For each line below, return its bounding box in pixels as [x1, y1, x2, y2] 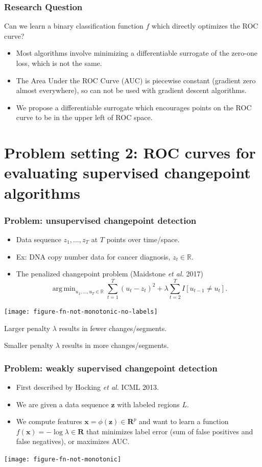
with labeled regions [117, 399, 180, 409]
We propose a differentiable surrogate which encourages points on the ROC [16, 102, 252, 112]
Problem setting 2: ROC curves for [4, 142, 256, 163]
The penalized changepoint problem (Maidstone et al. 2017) [16, 268, 203, 279]
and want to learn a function [139, 416, 229, 427]
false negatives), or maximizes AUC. [16, 436, 130, 447]
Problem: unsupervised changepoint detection [4, 214, 197, 226]
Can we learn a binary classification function [4, 20, 144, 31]
